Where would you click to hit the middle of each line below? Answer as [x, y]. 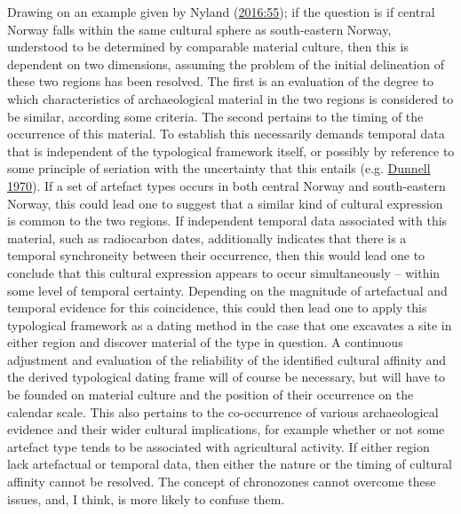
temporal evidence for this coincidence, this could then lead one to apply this [217, 308]
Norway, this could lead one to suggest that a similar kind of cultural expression [225, 203]
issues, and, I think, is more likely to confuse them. [146, 498]
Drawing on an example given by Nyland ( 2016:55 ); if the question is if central [221, 12]
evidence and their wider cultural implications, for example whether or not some [226, 429]
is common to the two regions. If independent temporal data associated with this [227, 221]
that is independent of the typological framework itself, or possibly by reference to [231, 150]
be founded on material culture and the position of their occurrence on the [211, 395]
